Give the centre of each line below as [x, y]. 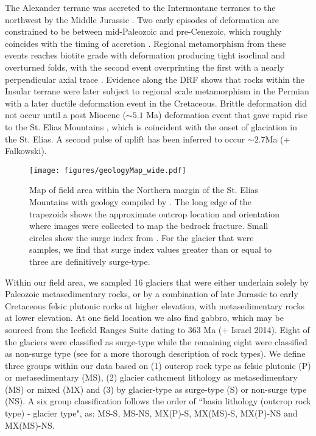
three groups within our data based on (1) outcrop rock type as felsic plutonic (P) [158, 365]
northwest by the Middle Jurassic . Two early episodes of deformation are [142, 19]
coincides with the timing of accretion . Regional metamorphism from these [146, 43]
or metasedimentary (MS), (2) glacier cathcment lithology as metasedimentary [151, 377]
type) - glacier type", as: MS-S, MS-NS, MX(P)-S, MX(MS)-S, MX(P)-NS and [151, 413]
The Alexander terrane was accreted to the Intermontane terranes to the [140, 7]
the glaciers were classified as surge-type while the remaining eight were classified [156, 341]
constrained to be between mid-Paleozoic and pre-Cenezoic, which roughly [143, 31]
